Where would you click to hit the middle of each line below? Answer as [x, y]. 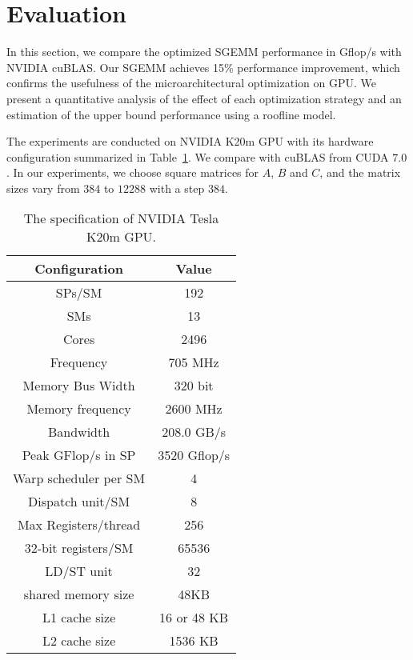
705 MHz [194, 362]
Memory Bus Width [79, 386]
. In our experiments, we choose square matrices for [133, 172]
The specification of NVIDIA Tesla [121, 218]
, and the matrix [360, 172]
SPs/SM [79, 293]
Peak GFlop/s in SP [79, 455]
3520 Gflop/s [194, 455]
